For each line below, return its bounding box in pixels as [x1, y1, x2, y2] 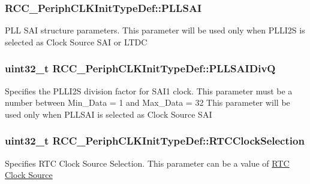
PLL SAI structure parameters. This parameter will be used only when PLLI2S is [5, 24, 305, 36]
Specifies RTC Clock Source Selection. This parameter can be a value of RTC [5, 157, 290, 169]
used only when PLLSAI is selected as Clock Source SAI [5, 108, 212, 120]
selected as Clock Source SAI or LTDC [5, 35, 148, 48]
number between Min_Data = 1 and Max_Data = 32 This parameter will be [5, 96, 290, 109]
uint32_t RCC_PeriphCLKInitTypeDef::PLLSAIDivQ [5, 61, 276, 76]
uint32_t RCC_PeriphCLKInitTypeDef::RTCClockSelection [5, 133, 305, 148]
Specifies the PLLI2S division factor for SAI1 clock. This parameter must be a [5, 84, 293, 97]
